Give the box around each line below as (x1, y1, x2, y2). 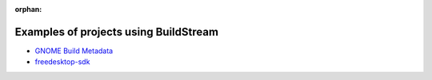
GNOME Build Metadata (34, 46, 114, 55)
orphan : (14, 5, 42, 13)
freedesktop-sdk (34, 57, 90, 67)
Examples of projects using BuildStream (14, 25, 219, 39)
